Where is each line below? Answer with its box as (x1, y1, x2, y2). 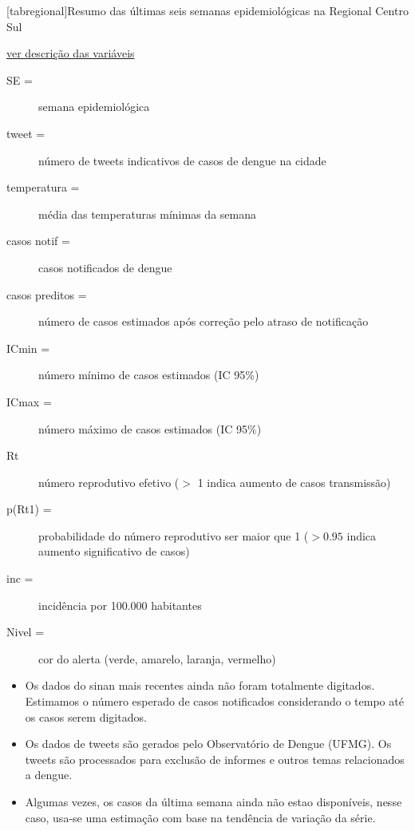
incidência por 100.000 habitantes (38, 596, 202, 613)
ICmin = (6, 339, 50, 356)
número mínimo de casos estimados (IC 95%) (38, 366, 259, 383)
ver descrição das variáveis (6, 45, 135, 61)
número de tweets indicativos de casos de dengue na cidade (38, 152, 326, 168)
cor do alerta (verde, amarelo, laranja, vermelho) (38, 650, 276, 667)
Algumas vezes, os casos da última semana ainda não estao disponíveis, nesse (25, 793, 402, 809)
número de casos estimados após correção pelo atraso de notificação (38, 313, 369, 330)
